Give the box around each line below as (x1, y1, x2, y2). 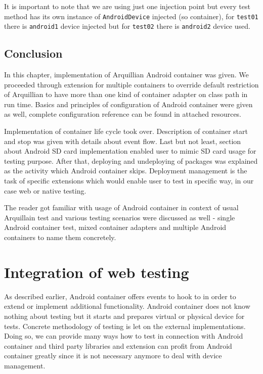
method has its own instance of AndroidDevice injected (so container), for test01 (4, 11, 258, 21)
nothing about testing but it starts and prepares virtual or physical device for (4, 310, 245, 321)
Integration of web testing (4, 261, 189, 282)
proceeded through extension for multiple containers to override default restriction (4, 79, 259, 89)
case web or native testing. (4, 185, 86, 196)
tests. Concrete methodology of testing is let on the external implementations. (4, 320, 246, 331)
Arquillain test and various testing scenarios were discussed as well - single (4, 212, 235, 222)
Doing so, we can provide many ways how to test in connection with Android (4, 331, 243, 341)
